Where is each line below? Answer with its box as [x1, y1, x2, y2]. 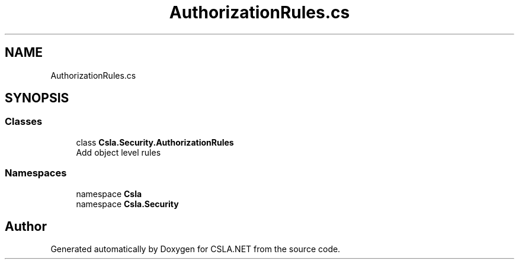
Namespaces [5, 167, 67, 179]
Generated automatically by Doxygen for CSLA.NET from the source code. [50, 244, 341, 255]
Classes [5, 115, 43, 128]
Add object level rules [76, 147, 161, 157]
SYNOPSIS [5, 91, 69, 106]
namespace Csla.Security [76, 198, 179, 209]
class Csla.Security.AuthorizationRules [76, 137, 234, 147]
